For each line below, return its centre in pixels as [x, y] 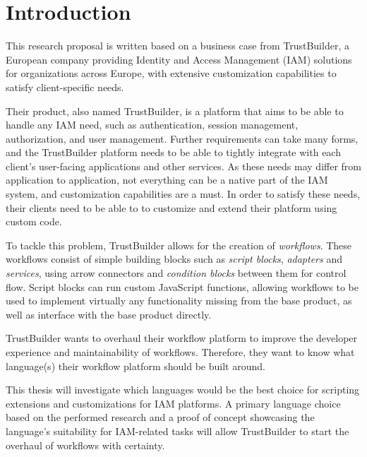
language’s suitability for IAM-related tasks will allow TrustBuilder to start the [178, 431]
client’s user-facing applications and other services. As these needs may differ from [183, 166]
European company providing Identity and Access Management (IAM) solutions [179, 59]
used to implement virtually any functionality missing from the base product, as [179, 301]
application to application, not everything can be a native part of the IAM [167, 180]
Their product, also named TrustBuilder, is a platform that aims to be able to [175, 111]
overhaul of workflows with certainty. [85, 445]
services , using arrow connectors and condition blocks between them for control [176, 273]
